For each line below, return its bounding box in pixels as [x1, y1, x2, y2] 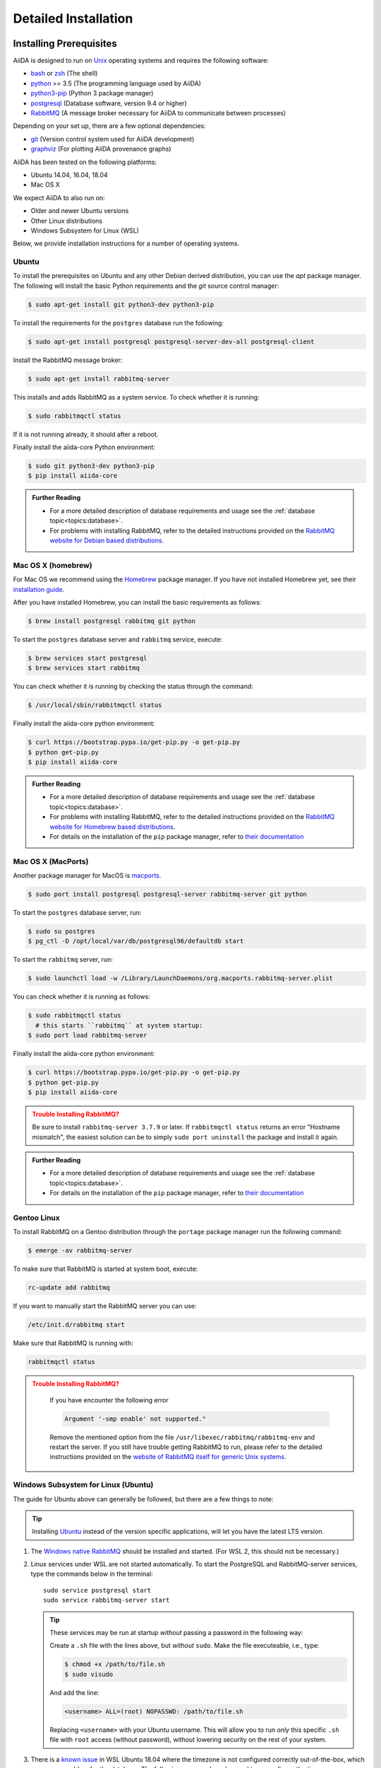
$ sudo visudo [64, 1670, 114, 1678]
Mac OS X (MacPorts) [13, 856, 89, 866]
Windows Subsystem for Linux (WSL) [30, 226, 139, 235]
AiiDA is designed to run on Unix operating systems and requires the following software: [13, 57, 270, 65]
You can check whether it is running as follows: [13, 992, 151, 1001]
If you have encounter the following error [49, 1395, 169, 1404]
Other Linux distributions [30, 216, 102, 225]
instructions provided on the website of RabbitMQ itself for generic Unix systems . [49, 1453, 286, 1461]
